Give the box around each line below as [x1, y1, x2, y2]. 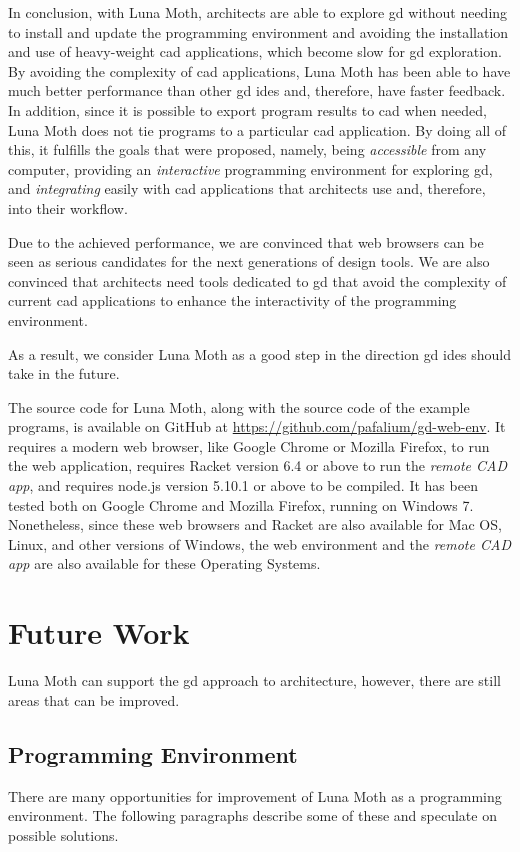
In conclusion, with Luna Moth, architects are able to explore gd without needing [8, 2, 508, 22]
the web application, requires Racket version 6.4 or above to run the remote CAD [8, 455, 508, 476]
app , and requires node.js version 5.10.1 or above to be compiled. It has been [8, 475, 478, 496]
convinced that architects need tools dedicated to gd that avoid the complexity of [8, 270, 507, 291]
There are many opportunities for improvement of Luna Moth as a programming [8, 785, 502, 806]
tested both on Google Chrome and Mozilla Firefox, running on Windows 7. [8, 494, 474, 515]
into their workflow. [8, 197, 128, 218]
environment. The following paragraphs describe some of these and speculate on [8, 805, 497, 826]
